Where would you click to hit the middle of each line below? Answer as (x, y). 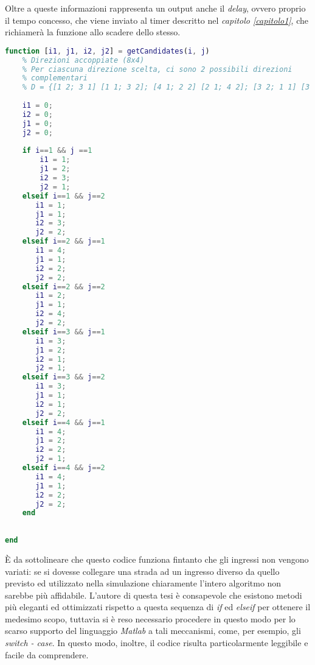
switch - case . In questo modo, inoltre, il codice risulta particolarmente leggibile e (157, 643)
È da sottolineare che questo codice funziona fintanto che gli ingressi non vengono (157, 559)
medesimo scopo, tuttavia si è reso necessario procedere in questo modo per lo (150, 618)
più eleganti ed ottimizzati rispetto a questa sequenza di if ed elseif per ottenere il (158, 607)
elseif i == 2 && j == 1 (64, 241)
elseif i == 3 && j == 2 (64, 377)
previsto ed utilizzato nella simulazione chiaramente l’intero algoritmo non (143, 583)
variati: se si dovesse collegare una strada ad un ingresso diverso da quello (142, 571)
